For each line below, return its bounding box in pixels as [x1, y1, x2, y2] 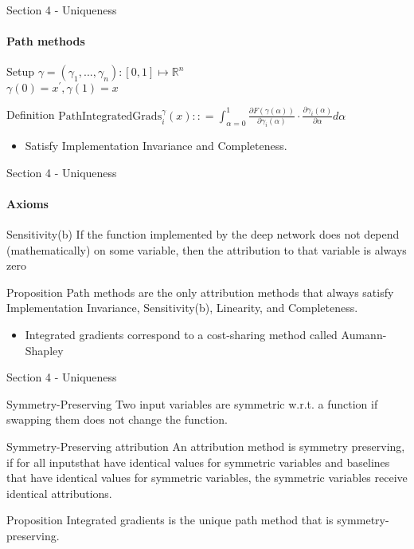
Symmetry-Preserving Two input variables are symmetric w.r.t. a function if [6, 395, 378, 412]
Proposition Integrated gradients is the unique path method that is [6, 511, 334, 528]
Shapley [25, 342, 64, 358]
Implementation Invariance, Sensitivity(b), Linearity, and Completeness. [6, 299, 358, 316]
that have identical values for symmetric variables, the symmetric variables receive [6, 469, 408, 486]
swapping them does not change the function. [6, 411, 228, 428]
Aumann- [341, 326, 387, 342]
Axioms [6, 195, 49, 211]
